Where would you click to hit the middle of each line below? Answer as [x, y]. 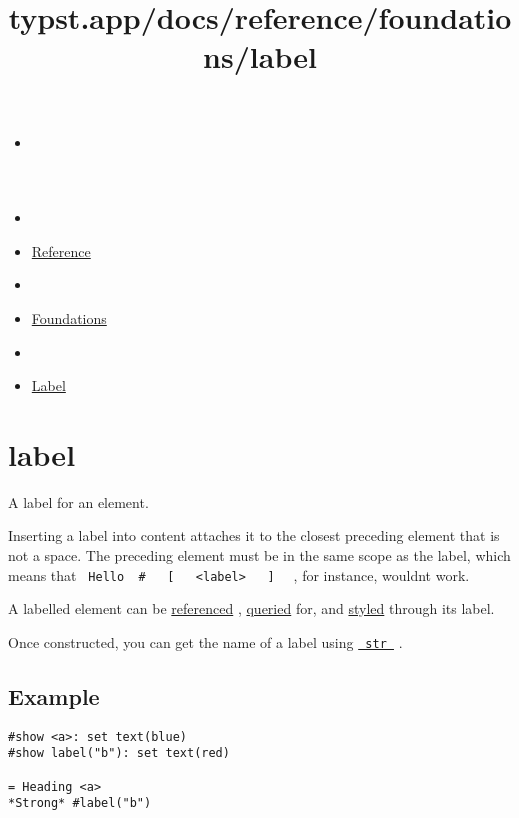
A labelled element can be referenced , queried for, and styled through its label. [251, 608]
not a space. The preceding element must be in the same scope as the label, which [259, 555]
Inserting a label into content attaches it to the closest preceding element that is [254, 535]
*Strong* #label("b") [80, 803]
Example [54, 695]
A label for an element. [78, 501]
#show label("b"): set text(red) [119, 753]
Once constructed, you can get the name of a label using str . [205, 641]
